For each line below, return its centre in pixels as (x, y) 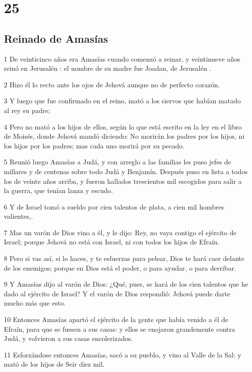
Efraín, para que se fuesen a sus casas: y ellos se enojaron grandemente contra (119, 329)
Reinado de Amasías (56, 38)
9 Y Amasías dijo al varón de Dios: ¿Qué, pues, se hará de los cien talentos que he (126, 284)
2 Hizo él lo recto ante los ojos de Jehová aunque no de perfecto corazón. (112, 84)
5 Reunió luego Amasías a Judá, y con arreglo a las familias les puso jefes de (118, 162)
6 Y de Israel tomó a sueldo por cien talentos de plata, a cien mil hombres (114, 206)
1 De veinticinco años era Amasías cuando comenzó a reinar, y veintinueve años (122, 58)
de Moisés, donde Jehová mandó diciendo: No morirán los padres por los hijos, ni (124, 136)
